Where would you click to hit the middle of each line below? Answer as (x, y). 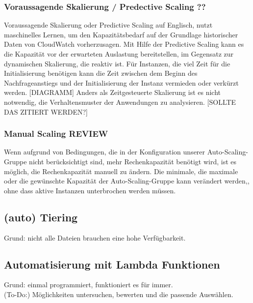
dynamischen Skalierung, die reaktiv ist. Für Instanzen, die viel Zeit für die (117, 63)
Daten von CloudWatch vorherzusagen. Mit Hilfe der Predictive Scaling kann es (124, 44)
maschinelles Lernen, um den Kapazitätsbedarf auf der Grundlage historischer (121, 34)
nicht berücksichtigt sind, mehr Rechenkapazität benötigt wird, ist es (133, 161)
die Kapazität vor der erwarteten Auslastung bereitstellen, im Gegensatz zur (119, 54)
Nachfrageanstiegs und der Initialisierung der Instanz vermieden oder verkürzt (121, 82)
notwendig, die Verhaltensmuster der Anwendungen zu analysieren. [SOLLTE (120, 102)
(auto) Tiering (41, 217)
